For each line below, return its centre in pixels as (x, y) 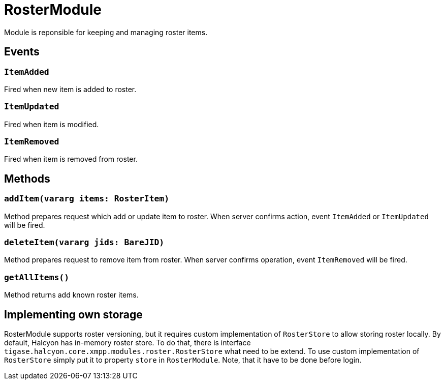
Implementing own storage (73, 314)
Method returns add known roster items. (71, 295)
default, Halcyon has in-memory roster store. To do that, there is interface (128, 343)
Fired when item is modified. (52, 124)
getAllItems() (37, 277)
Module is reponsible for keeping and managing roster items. (106, 32)
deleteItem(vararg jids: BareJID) (84, 243)
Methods (27, 179)
